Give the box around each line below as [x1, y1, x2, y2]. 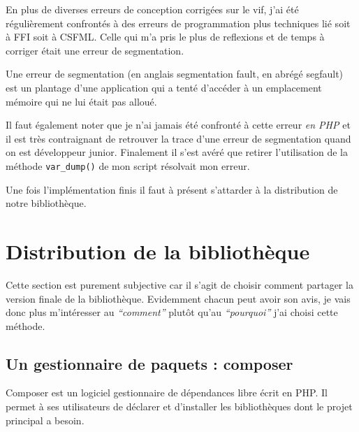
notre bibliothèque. [6, 196, 87, 210]
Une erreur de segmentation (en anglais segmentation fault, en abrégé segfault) [6, 66, 344, 81]
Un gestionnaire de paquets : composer [6, 352, 293, 374]
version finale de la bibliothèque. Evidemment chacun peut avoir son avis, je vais [6, 291, 351, 305]
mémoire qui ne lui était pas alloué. [6, 94, 157, 108]
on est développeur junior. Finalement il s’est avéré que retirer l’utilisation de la [6, 145, 348, 159]
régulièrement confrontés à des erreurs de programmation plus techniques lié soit [6, 15, 351, 30]
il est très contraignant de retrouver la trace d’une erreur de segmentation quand [6, 131, 351, 145]
